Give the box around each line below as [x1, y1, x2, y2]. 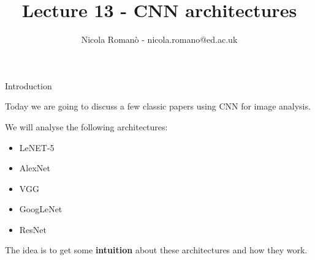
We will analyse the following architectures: [5, 120, 168, 133]
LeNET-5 [19, 141, 55, 154]
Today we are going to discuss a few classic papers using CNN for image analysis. [5, 100, 311, 113]
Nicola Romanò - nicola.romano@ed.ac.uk [81, 33, 238, 46]
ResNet [19, 223, 47, 236]
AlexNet [19, 162, 50, 174]
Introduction [5, 79, 52, 92]
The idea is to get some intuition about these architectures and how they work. [5, 243, 308, 256]
